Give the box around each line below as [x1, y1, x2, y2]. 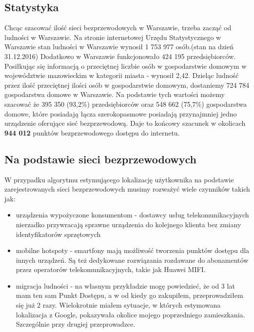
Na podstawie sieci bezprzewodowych [4, 151, 197, 166]
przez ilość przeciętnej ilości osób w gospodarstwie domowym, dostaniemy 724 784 [4, 79, 250, 90]
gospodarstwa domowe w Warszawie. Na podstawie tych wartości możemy [4, 89, 225, 99]
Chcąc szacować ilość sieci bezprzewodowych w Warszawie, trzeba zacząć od [4, 22, 232, 33]
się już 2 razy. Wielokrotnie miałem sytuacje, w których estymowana [16, 300, 221, 310]
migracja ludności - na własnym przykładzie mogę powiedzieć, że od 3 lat [16, 280, 235, 291]
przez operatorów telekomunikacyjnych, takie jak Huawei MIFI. [16, 264, 206, 274]
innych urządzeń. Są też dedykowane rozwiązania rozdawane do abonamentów [16, 254, 249, 265]
